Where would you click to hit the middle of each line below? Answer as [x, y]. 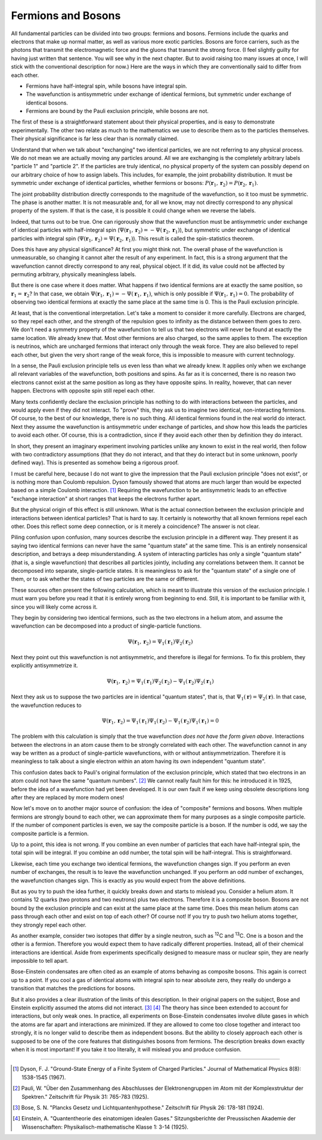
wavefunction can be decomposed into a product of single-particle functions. [106, 626]
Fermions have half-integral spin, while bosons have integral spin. [106, 86]
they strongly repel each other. [49, 925]
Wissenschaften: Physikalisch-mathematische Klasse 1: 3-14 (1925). [105, 1127]
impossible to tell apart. [40, 961]
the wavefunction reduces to [46, 705]
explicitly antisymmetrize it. [45, 666]
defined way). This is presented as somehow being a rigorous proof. [95, 463]
